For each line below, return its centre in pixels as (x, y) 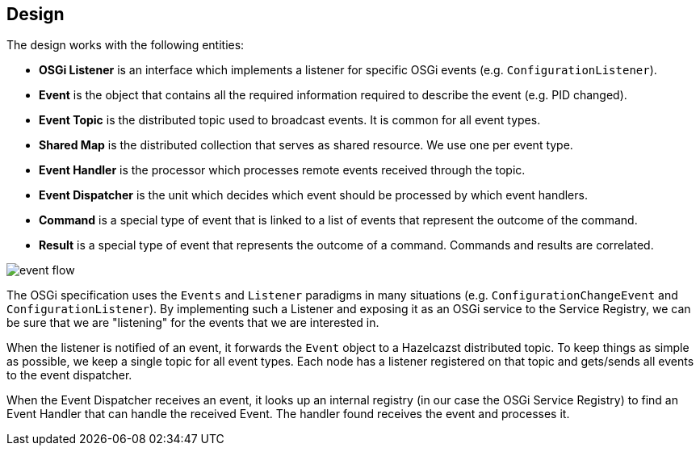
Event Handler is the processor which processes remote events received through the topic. (282, 170)
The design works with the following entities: (126, 45)
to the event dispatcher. (69, 375)
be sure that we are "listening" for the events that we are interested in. (193, 323)
